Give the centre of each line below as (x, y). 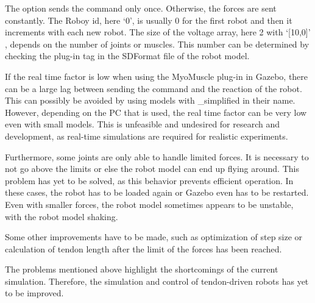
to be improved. (34, 293)
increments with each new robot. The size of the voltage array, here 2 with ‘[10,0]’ (158, 32)
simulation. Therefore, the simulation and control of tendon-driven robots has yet (157, 281)
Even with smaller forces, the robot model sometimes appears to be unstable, (149, 204)
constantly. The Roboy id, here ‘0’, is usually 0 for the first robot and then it (149, 20)
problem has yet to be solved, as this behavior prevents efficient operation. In (149, 180)
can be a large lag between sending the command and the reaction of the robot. (154, 88)
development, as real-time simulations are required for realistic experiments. (147, 136)
